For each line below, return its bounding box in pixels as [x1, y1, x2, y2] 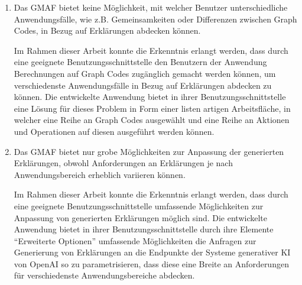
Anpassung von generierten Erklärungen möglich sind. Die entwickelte [14, 211, 267, 224]
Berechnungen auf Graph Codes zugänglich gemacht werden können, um [14, 67, 276, 79]
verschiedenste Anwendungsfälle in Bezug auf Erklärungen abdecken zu [14, 79, 272, 91]
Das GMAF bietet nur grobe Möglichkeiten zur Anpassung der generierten [14, 145, 284, 157]
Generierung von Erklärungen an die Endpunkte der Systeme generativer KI [14, 246, 291, 258]
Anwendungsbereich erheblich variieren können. [14, 168, 186, 180]
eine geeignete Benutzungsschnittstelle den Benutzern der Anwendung [14, 56, 267, 68]
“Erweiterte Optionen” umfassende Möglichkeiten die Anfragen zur [14, 234, 256, 247]
